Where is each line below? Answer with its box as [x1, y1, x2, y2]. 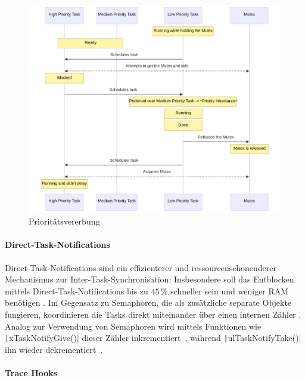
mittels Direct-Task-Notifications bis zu [5, 284, 148, 297]
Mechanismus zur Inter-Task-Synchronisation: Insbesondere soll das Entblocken [5, 273, 294, 285]
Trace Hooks [5, 367, 58, 379]
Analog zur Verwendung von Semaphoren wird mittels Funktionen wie [5, 319, 262, 332]
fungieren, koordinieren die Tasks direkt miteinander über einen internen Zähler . [5, 308, 301, 320]
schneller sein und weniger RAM [170, 284, 289, 297]
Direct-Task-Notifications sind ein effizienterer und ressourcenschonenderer [5, 261, 276, 274]
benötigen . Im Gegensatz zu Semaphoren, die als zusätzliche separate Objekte [5, 296, 292, 309]
